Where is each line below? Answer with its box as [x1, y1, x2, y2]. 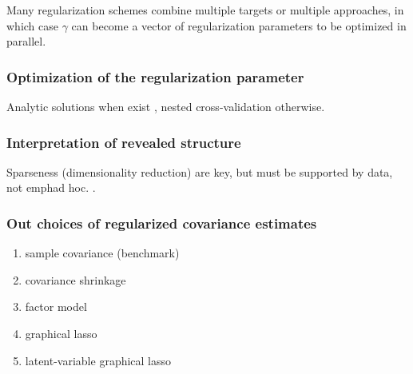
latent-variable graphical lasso [25, 352, 172, 368]
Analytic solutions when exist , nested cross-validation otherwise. [6, 98, 325, 114]
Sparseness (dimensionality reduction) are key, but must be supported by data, [6, 163, 393, 180]
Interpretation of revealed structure [6, 132, 241, 152]
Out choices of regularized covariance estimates [6, 213, 317, 233]
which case [6, 17, 59, 34]
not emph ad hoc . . [6, 179, 96, 196]
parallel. [6, 33, 46, 50]
